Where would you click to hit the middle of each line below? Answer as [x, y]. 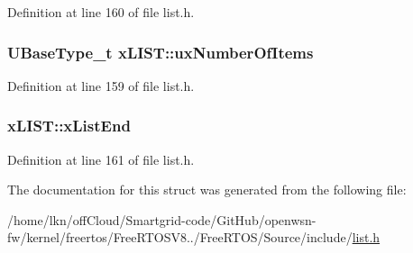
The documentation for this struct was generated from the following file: [207, 190]
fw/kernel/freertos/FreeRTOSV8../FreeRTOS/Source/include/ [180, 237]
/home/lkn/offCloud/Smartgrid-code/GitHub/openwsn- [162, 219]
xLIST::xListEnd [69, 126]
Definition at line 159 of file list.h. [101, 85]
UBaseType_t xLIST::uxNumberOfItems [161, 52]
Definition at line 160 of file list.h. [101, 12]
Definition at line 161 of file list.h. [101, 159]
